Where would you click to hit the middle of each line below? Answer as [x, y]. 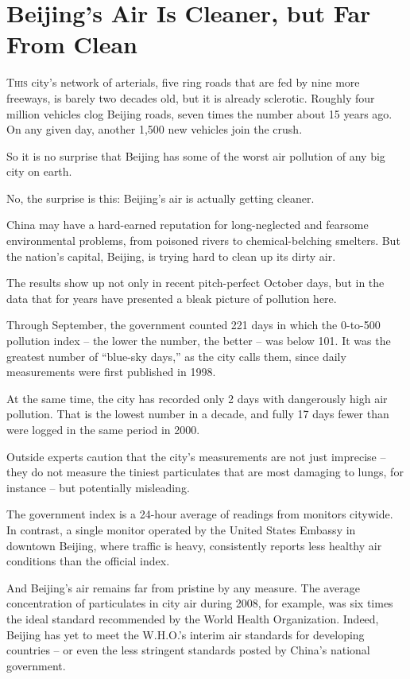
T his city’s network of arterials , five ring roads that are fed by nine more [183, 82]
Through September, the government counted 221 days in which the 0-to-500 [193, 325]
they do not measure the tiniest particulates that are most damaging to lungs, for [205, 472]
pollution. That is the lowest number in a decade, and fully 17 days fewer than [198, 414]
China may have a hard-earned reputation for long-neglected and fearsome [188, 225]
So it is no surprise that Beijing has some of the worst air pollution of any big [196, 155]
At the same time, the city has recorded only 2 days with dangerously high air [197, 398]
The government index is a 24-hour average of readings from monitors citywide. [200, 514]
